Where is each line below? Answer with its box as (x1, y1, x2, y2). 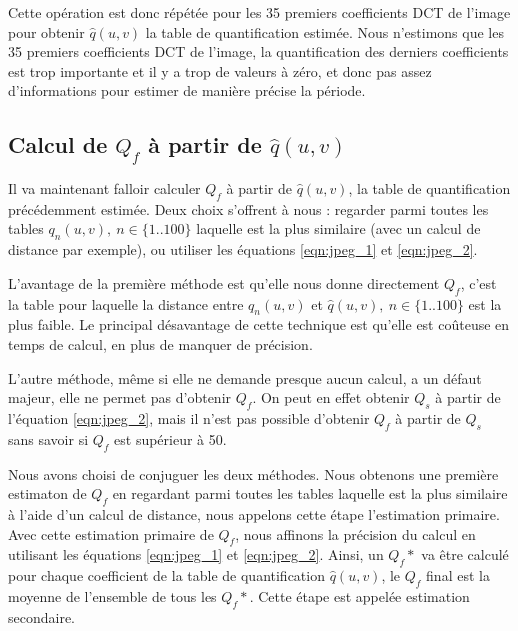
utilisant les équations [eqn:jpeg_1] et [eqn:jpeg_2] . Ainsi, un (8, 544, 384, 565)
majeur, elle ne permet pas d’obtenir (8, 387, 232, 408)
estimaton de (8, 483, 87, 504)
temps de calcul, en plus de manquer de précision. (8, 333, 313, 354)
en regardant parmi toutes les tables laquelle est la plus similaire (112, 483, 508, 504)
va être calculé (421, 544, 509, 565)
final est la (426, 565, 490, 586)
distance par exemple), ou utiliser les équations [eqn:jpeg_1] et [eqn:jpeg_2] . (8, 239, 478, 260)
